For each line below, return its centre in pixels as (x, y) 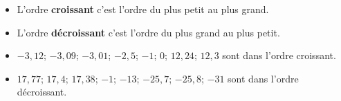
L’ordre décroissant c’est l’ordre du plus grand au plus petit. (148, 32)
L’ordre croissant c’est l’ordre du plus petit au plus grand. (143, 9)
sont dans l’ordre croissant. (279, 55)
